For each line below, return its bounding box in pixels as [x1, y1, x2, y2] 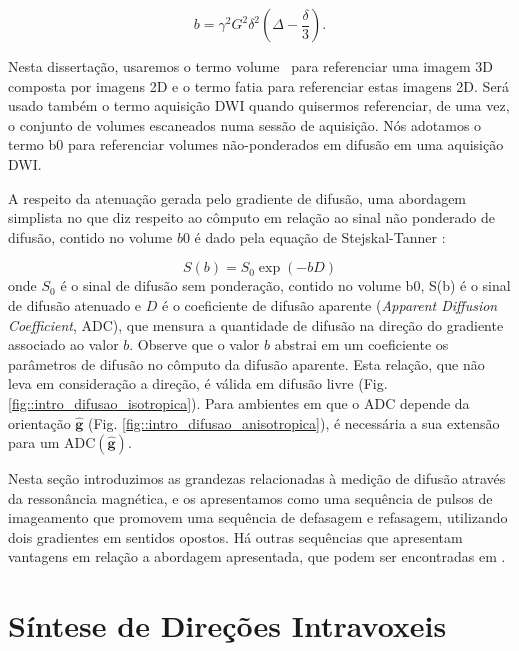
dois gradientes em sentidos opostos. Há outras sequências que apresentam [8, 526, 463, 547]
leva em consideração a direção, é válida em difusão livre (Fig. [8, 373, 388, 394]
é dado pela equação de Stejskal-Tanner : [194, 226, 446, 247]
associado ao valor [8, 334, 119, 355]
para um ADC [8, 432, 96, 453]
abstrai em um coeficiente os [274, 334, 449, 355]
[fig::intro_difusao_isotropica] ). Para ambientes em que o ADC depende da [8, 392, 470, 413]
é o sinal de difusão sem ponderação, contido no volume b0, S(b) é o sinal [60, 275, 511, 296]
